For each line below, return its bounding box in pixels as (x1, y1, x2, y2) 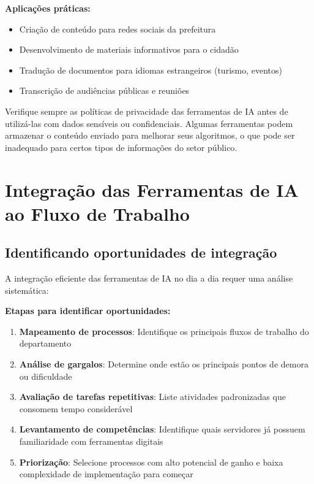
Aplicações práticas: (5, 2, 91, 14)
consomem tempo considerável (19, 402, 133, 415)
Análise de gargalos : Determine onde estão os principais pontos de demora (19, 358, 308, 371)
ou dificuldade (19, 369, 72, 382)
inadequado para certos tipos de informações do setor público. (5, 140, 237, 153)
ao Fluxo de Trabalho (5, 201, 190, 226)
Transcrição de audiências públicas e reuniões (19, 84, 190, 97)
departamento (19, 337, 72, 350)
